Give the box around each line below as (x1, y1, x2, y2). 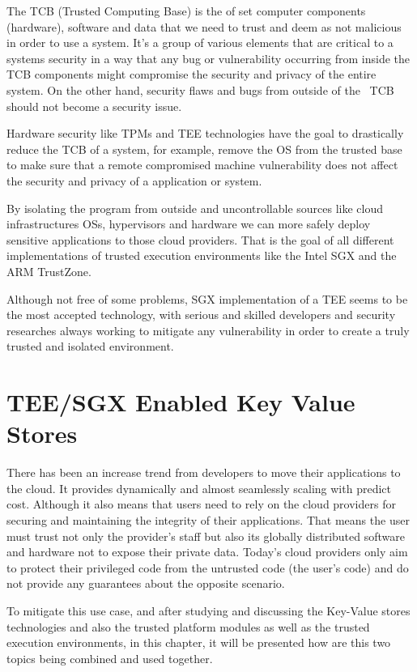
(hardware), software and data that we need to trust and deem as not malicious (6, 18, 402, 35)
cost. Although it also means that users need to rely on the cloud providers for (6, 495, 396, 513)
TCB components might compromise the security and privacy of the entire (6, 66, 377, 83)
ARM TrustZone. (6, 262, 91, 279)
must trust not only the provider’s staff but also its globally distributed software (6, 527, 406, 544)
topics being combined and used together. (6, 649, 213, 666)
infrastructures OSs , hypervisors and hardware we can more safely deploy (6, 215, 371, 232)
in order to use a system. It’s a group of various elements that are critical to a (6, 34, 394, 51)
